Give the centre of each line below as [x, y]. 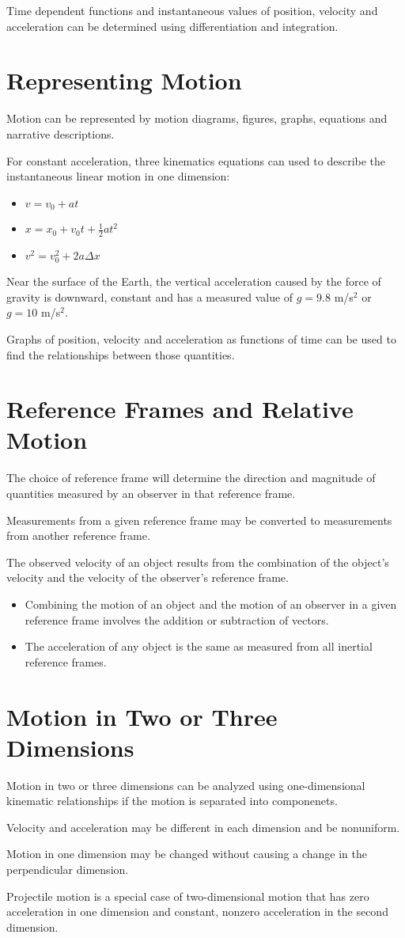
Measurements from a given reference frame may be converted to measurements [199, 520]
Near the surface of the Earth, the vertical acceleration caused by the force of [194, 281]
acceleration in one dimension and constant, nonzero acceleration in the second [197, 911]
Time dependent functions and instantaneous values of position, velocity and [192, 10]
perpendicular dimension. [68, 870]
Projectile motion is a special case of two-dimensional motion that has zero [188, 896]
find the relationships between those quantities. [121, 354]
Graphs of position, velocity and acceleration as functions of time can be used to [201, 338]
